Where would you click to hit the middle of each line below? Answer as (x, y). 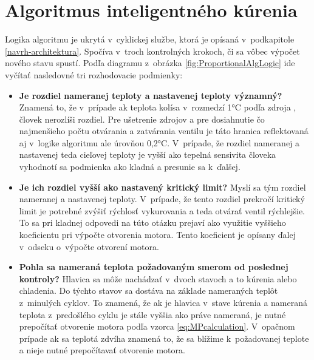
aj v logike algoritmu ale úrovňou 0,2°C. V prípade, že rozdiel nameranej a (159, 142)
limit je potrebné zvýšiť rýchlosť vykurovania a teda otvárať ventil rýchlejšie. (162, 210)
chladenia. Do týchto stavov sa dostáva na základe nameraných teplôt (148, 290)
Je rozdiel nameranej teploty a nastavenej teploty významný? (151, 95)
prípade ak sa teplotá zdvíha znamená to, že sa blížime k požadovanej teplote (164, 338)
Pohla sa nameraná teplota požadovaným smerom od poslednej (154, 267)
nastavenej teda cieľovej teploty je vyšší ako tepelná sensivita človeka (148, 155)
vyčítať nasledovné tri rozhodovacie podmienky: (94, 74)
